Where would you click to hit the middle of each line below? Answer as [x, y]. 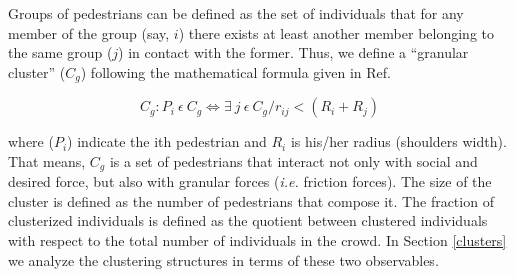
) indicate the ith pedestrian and [167, 141]
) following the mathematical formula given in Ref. [235, 71]
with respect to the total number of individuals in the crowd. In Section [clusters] [257, 240]
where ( [31, 141]
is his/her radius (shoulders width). [398, 141]
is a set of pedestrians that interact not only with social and [293, 160]
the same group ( [60, 52]
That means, [47, 160]
